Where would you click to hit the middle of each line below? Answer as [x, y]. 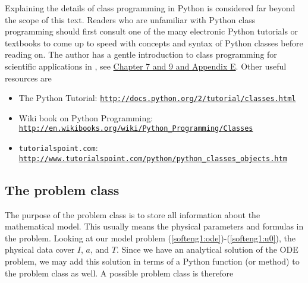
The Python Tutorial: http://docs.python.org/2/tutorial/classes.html [157, 98]
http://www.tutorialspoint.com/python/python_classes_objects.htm [153, 158]
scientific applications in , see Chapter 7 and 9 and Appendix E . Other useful [146, 66]
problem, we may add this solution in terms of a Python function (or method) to [152, 261]
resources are [28, 78]
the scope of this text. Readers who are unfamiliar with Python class [130, 19]
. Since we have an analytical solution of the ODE [207, 249]
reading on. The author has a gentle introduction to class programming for [141, 54]
